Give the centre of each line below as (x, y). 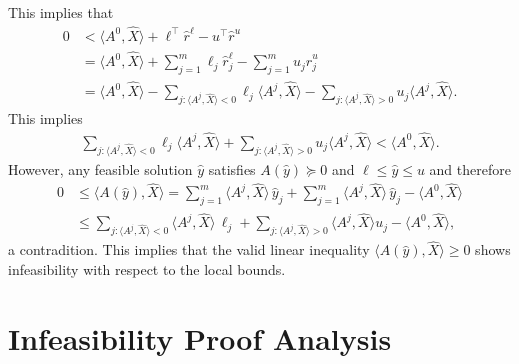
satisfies (232, 168)
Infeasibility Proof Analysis (200, 337)
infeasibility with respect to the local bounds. (147, 269)
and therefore (470, 168)
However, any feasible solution (100, 168)
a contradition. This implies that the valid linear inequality (189, 249)
